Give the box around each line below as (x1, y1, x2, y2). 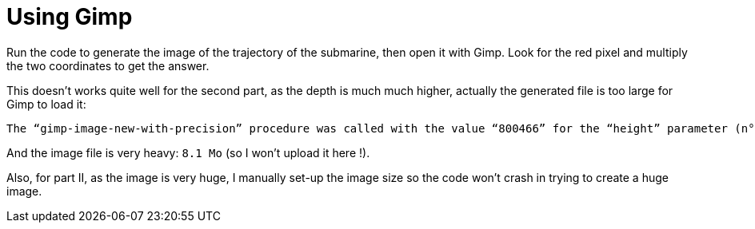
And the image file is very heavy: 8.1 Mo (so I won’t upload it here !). (6, 145, 370, 160)
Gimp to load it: (6, 97, 86, 111)
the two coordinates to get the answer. (6, 58, 210, 73)
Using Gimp (6, 3, 133, 30)
